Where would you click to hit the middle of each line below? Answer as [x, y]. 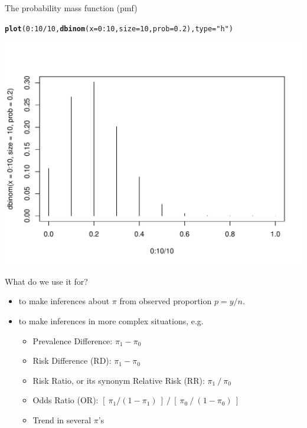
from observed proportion [166, 301]
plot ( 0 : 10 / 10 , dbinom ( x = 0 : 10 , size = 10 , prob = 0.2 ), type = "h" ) [119, 29]
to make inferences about [64, 301]
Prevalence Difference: [73, 340]
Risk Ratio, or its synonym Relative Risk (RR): [119, 380]
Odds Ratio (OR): [66, 400]
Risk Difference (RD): [72, 360]
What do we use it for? [46, 281]
